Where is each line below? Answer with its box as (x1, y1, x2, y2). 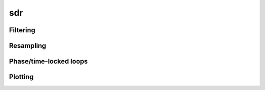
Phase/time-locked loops (9, 57, 88, 66)
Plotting (9, 73, 34, 81)
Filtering (9, 26, 35, 34)
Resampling (9, 42, 47, 50)
